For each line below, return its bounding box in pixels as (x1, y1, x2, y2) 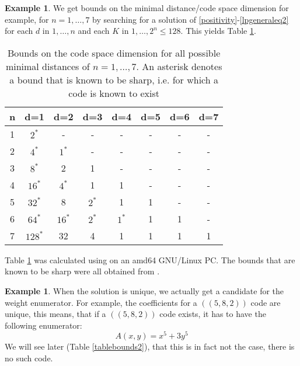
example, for (5, 13, 49, 25)
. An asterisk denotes (136, 59, 222, 73)
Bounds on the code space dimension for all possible (8, 46, 221, 60)
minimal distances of (5, 59, 90, 73)
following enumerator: (5, 319, 82, 331)
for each (5, 25, 33, 37)
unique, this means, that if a (5, 308, 106, 320)
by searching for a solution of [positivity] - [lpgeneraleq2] (92, 13, 289, 25)
